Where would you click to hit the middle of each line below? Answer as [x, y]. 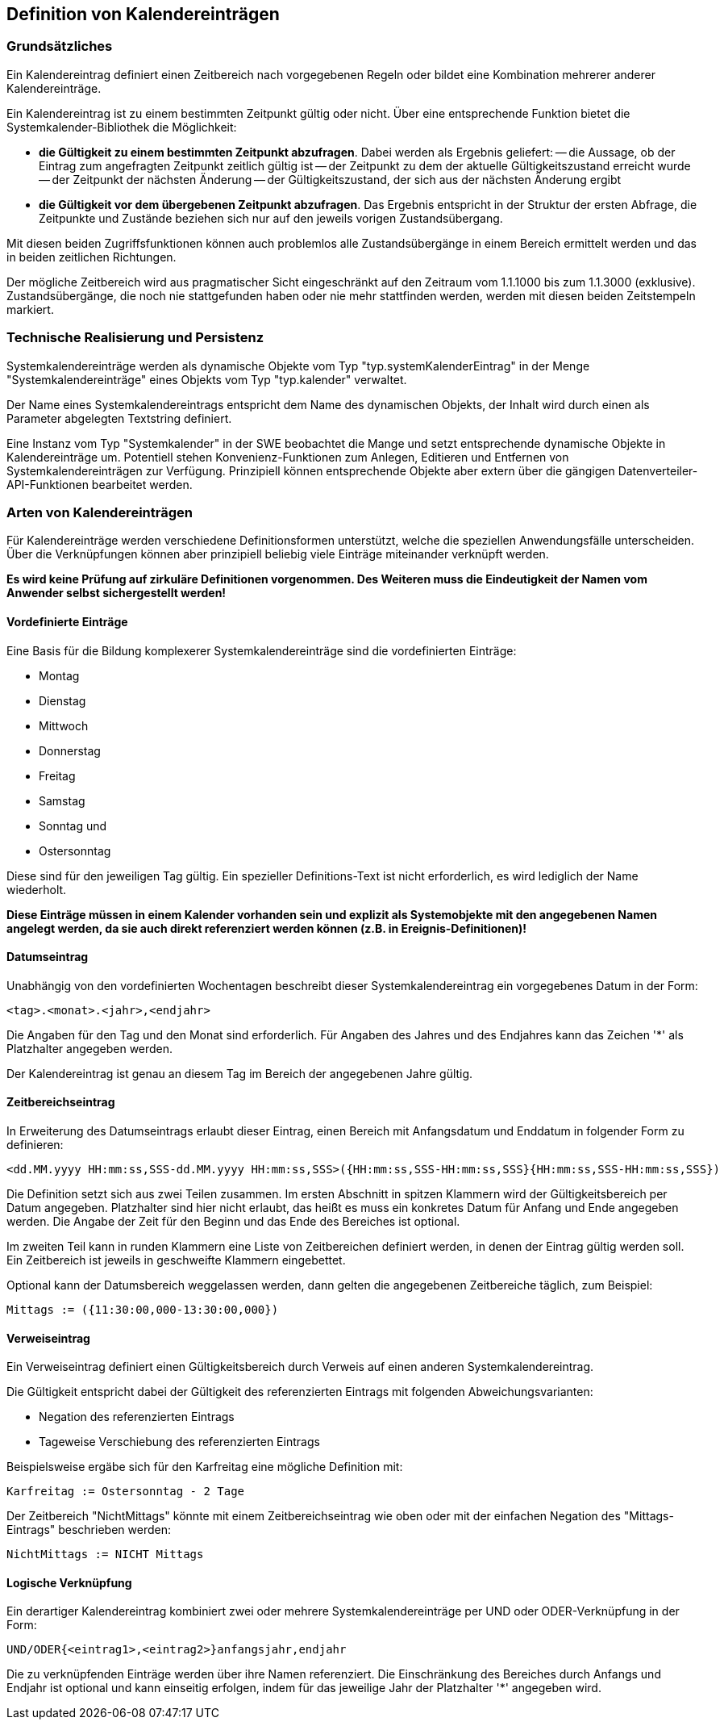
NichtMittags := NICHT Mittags [105, 1555]
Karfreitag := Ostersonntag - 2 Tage [126, 1492]
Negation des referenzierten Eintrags [137, 1417]
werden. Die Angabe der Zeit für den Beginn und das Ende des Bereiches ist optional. [233, 1221]
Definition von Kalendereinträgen [143, 14]
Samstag [62, 800]
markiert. [30, 309]
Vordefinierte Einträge [67, 621]
